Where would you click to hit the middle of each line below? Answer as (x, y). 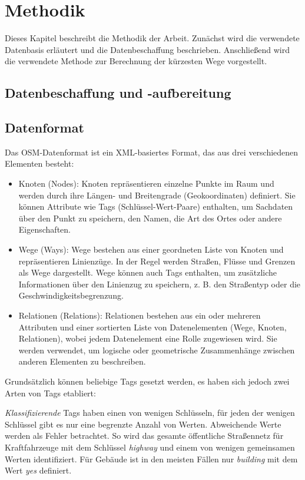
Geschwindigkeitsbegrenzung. (71, 295)
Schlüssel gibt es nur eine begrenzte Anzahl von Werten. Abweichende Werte (143, 424)
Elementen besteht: (39, 163)
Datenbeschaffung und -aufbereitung (118, 93)
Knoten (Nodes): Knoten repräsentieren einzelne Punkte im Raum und (146, 183)
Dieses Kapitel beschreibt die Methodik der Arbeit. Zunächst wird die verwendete (152, 38)
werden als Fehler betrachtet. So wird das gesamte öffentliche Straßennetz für (144, 436)
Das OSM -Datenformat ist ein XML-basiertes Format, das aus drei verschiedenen (152, 152)
